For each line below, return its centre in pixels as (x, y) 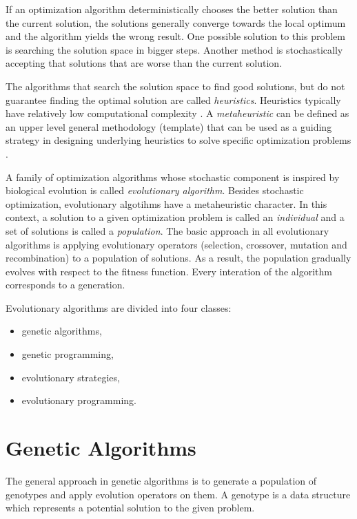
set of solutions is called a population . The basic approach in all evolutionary (167, 230)
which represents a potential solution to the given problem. (130, 508)
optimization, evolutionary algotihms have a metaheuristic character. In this (166, 203)
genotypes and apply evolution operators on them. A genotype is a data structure (178, 494)
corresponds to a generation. (65, 285)
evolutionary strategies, (71, 377)
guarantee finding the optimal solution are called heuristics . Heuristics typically (173, 99)
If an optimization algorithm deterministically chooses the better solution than (172, 9)
